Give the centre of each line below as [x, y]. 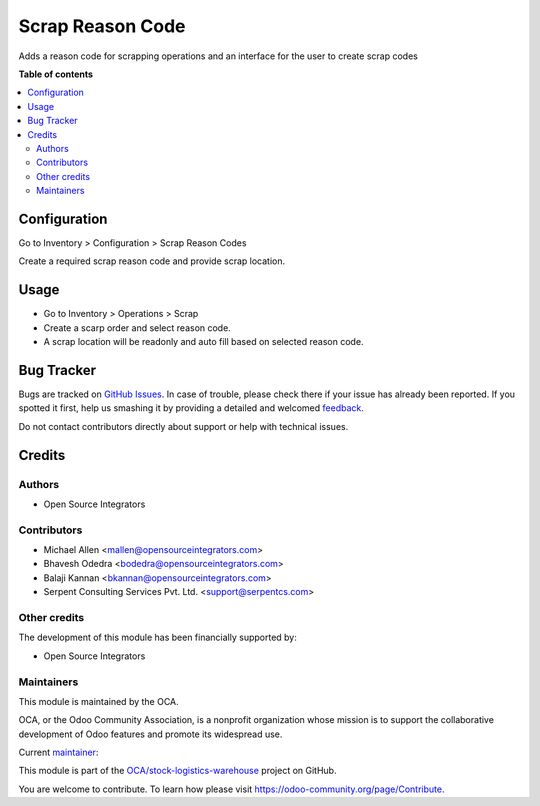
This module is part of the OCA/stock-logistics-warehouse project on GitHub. [177, 771]
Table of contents [56, 74]
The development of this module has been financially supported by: [157, 637]
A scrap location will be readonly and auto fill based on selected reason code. [203, 342]
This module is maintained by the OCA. [98, 701]
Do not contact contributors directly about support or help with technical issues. [183, 426]
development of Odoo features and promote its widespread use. [150, 734]
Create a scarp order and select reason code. [137, 327]
